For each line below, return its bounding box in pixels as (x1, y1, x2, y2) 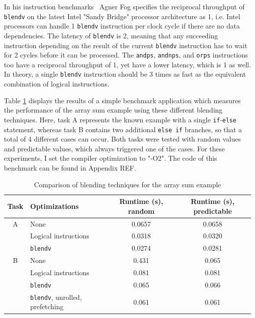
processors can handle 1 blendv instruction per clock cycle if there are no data (4, 21, 240, 31)
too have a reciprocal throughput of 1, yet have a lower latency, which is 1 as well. (4, 59, 251, 69)
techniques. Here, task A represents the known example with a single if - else (4, 114, 236, 124)
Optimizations (30, 201, 79, 211)
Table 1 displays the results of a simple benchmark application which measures (4, 95, 241, 105)
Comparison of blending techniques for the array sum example (34, 179, 221, 189)
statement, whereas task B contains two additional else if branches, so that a (4, 124, 242, 134)
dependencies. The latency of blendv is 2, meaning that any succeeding (4, 30, 218, 40)
